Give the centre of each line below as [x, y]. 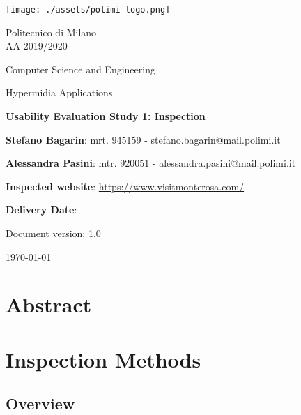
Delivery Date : [41, 210]
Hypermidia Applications [59, 92]
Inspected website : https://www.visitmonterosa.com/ [125, 186]
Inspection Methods [103, 359]
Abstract [49, 304]
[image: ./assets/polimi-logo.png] [88, 10]
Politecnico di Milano [51, 32]
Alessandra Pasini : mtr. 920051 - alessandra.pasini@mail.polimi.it [151, 163]
